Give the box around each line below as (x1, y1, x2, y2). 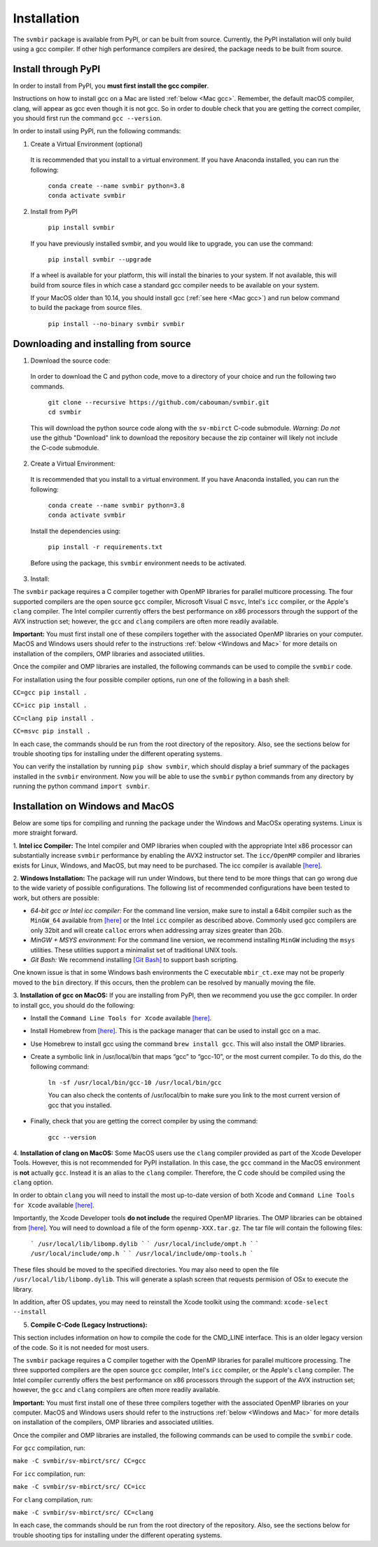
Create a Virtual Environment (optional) (30, 140, 143, 148)
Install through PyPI (13, 63, 101, 75)
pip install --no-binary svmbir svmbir (48, 320, 185, 327)
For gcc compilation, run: (13, 1444, 85, 1452)
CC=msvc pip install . (13, 727, 91, 736)
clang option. (13, 1178, 54, 1187)
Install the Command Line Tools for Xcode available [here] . (30, 1014, 212, 1022)
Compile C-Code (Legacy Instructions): (30, 1320, 148, 1329)
